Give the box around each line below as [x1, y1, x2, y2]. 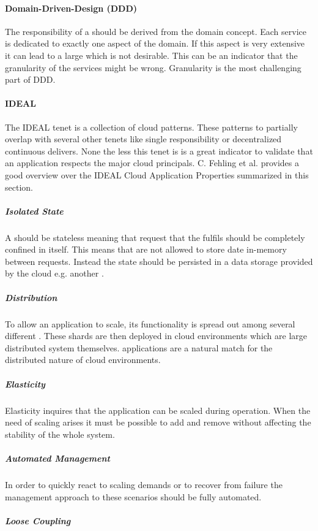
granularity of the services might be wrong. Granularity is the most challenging [5, 61, 301, 74]
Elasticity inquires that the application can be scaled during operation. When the [5, 403, 311, 416]
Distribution [5, 291, 57, 304]
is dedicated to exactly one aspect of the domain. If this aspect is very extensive [5, 37, 305, 50]
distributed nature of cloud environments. [5, 353, 161, 366]
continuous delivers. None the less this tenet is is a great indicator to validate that [5, 144, 313, 157]
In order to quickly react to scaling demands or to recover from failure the [5, 478, 283, 491]
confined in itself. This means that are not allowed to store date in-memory [5, 243, 287, 256]
